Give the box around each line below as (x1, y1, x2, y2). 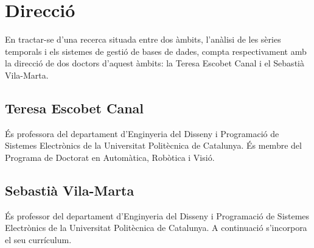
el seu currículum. (5, 233, 72, 246)
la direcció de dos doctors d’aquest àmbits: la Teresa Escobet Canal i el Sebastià (5, 57, 304, 69)
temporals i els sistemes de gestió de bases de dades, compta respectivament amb (5, 44, 307, 57)
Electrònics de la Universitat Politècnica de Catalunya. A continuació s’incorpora (5, 221, 307, 234)
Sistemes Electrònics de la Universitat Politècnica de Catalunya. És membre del (5, 139, 302, 152)
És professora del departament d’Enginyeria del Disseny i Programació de (5, 127, 279, 140)
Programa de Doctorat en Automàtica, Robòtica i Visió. (5, 151, 215, 163)
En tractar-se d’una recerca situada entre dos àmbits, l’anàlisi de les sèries (5, 33, 281, 46)
